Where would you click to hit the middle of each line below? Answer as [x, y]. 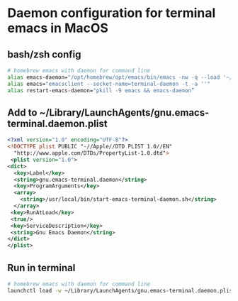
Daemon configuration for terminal [112, 13]
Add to [22, 113]
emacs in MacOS [58, 28]
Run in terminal [41, 268]
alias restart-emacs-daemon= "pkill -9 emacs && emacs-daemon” [101, 90]
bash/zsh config [44, 54]
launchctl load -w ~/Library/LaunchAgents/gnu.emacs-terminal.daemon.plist [121, 290]
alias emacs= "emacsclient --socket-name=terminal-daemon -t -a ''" [109, 84]
